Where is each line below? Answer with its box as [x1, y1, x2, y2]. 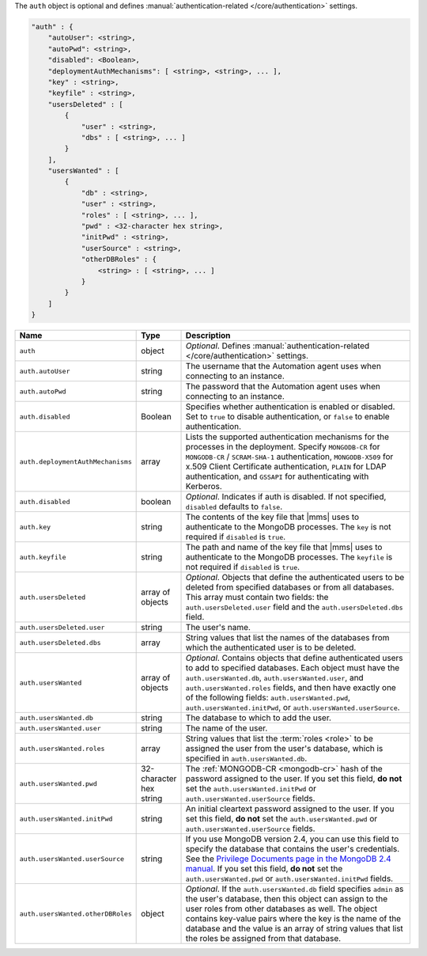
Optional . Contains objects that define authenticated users [185, 653, 403, 664]
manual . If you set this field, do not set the [185, 863, 343, 874]
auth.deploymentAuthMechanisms [19, 457, 132, 466]
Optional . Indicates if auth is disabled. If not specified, [185, 491, 387, 503]
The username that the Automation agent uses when [185, 361, 381, 372]
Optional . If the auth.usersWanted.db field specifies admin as [185, 883, 404, 894]
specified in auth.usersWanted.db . [185, 753, 308, 764]
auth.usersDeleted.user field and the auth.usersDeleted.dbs [185, 601, 403, 613]
